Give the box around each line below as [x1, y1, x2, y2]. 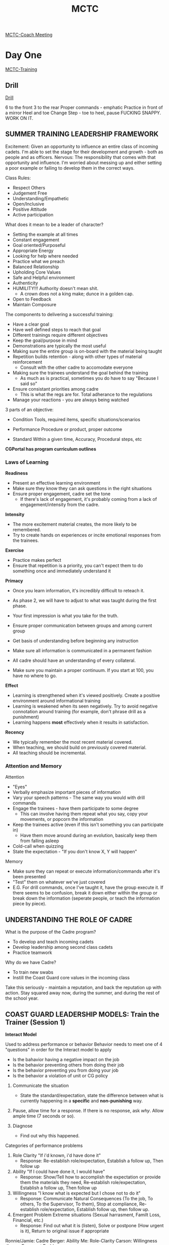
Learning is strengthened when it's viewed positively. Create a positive [12, 692, 160, 698]
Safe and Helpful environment [12, 274, 75, 280]
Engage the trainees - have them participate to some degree [12, 806, 139, 812]
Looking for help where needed [12, 252, 78, 259]
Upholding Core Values [12, 269, 61, 275]
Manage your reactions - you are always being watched [12, 397, 129, 403]
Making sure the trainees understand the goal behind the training [12, 369, 148, 376]
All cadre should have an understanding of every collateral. [12, 657, 136, 663]
